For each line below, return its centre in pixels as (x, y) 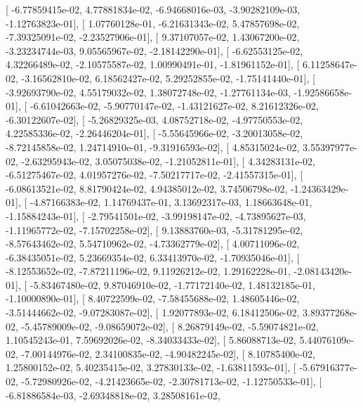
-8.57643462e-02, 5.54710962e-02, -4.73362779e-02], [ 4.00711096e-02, (153, 244)
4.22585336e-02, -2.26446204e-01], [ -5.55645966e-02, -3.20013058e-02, (154, 133)
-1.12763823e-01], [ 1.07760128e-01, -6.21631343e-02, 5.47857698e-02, (153, 23)
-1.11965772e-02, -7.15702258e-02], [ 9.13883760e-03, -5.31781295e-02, (154, 230)
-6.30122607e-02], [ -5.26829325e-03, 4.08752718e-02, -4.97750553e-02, (154, 119)
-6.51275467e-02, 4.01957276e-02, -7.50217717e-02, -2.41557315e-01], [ (154, 175)
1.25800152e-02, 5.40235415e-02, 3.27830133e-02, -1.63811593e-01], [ (151, 367)
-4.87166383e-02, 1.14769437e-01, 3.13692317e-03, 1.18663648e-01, (171, 202)
